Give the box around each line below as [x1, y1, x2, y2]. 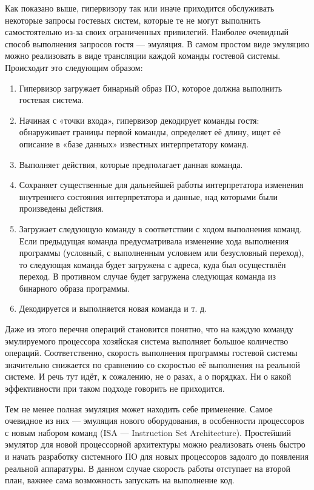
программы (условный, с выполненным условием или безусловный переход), [19, 246, 304, 259]
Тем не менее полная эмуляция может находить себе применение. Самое [5, 402, 273, 415]
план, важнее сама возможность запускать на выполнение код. [5, 474, 235, 486]
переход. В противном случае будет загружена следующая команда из [19, 270, 276, 283]
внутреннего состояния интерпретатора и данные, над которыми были [19, 190, 278, 203]
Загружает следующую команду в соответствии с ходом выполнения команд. [19, 222, 302, 235]
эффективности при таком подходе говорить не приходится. [5, 382, 225, 395]
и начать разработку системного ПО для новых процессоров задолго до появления [5, 450, 309, 462]
